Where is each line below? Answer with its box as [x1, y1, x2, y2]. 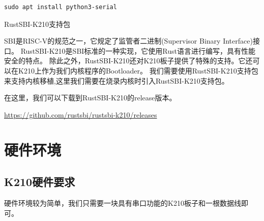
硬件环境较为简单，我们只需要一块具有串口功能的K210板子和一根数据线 [4, 197, 241, 208]
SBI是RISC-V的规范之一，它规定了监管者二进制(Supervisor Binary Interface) [4, 35, 253, 46]
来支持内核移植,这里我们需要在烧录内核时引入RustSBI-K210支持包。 [4, 75, 229, 86]
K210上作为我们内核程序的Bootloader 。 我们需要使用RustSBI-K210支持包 [18, 65, 258, 76]
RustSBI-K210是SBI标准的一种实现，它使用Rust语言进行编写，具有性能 [20, 45, 256, 56]
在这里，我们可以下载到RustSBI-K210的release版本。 [4, 92, 177, 103]
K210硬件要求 [4, 174, 75, 190]
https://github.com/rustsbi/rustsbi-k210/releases [4, 109, 157, 120]
